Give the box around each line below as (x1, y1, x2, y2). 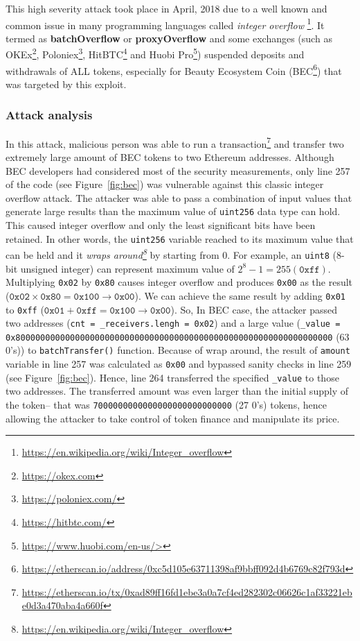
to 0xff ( (6, 302, 44, 316)
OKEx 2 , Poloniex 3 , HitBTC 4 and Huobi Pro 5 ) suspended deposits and (6, 45, 305, 62)
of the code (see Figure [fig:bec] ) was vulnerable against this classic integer (6, 177, 324, 191)
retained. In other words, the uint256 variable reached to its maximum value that (6, 231, 354, 246)
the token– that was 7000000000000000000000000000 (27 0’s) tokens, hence (6, 398, 327, 412)
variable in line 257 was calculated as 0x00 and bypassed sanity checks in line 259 (6, 357, 352, 371)
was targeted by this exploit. (6, 76, 127, 91)
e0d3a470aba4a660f (21, 598, 103, 613)
